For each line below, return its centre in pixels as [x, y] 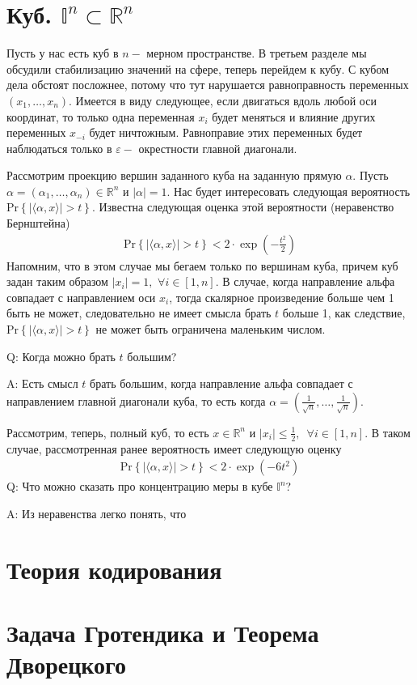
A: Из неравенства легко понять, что [97, 513]
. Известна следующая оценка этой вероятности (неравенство [243, 207]
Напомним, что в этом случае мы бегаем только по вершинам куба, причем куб [202, 265]
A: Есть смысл [42, 383]
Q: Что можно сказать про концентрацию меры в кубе [140, 486]
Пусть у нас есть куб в [63, 53]
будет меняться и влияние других [294, 116]
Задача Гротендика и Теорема [163, 633]
